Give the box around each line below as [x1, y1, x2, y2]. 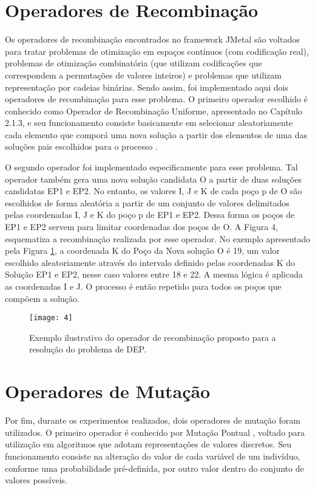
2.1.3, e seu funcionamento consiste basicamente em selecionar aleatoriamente [5, 116, 293, 129]
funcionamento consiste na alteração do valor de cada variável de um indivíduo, [5, 449, 300, 462]
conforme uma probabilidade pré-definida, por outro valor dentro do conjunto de [5, 461, 304, 474]
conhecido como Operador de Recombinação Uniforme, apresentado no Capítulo [5, 104, 303, 117]
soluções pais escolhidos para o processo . [5, 140, 158, 153]
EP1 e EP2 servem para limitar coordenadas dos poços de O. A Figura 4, [5, 220, 278, 233]
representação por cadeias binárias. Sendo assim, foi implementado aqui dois [5, 80, 288, 93]
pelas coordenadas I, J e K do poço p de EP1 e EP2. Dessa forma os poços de [5, 208, 295, 221]
